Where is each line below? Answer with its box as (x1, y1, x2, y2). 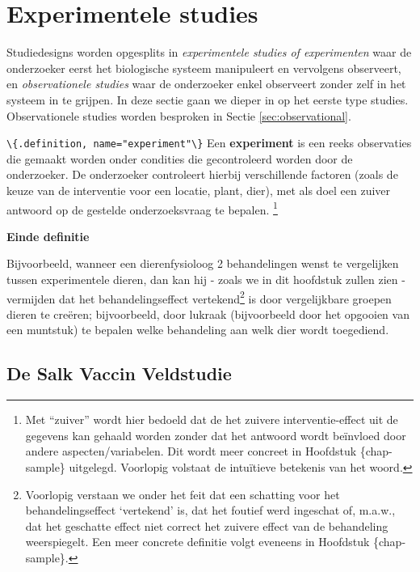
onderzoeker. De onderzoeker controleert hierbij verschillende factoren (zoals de (6, 166, 398, 183)
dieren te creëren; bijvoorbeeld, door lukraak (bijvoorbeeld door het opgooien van (6, 305, 409, 322)
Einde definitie (6, 227, 90, 244)
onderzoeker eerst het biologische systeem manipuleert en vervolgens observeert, (6, 59, 401, 76)
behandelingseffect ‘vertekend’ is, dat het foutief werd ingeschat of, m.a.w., (25, 502, 396, 519)
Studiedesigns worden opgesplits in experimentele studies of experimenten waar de (6, 44, 412, 61)
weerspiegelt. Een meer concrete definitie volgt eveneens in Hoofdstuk (25, 533, 370, 550)
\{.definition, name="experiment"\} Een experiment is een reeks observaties (6, 134, 412, 151)
